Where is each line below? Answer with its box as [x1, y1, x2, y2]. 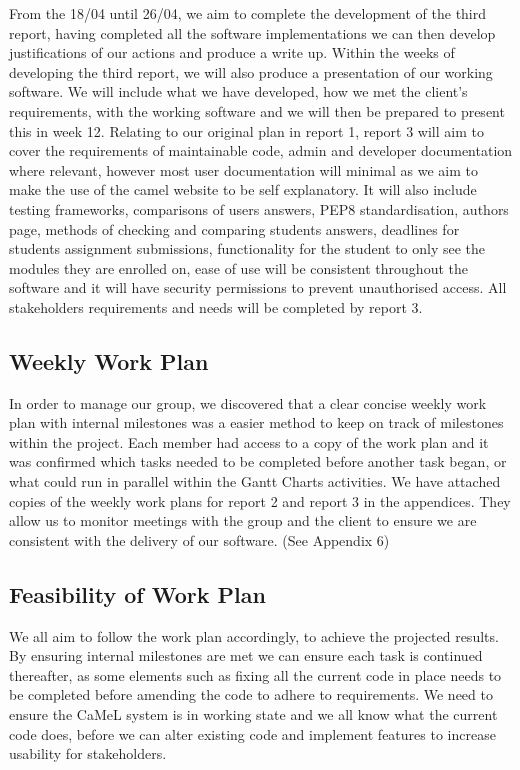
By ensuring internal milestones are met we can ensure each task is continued [9, 645, 483, 666]
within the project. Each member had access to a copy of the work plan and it [9, 431, 489, 452]
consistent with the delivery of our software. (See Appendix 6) [9, 529, 390, 550]
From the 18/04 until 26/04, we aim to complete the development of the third [9, 3, 487, 23]
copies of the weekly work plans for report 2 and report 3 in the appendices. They [9, 490, 511, 511]
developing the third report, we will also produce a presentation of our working [9, 61, 493, 82]
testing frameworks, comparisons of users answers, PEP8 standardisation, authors [9, 198, 509, 219]
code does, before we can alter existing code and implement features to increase [9, 723, 496, 744]
